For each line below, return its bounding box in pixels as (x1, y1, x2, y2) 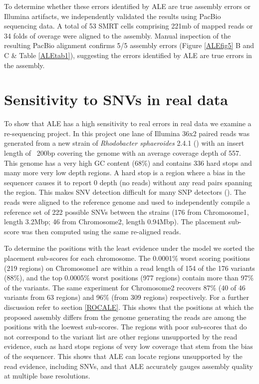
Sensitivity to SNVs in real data (4, 89, 229, 110)
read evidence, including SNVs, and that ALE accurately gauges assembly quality (4, 360, 253, 371)
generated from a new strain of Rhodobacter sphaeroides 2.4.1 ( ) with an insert (4, 138, 245, 148)
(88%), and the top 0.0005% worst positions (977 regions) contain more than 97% (4, 272, 254, 283)
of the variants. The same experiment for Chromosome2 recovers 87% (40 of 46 (4, 282, 246, 292)
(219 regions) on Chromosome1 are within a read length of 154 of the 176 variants (4, 262, 255, 273)
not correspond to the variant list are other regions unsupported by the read (4, 331, 238, 341)
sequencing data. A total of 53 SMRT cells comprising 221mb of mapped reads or (4, 21, 253, 31)
